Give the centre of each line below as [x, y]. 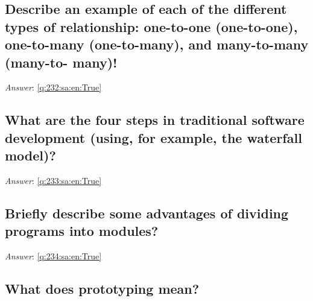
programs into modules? [82, 231]
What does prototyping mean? [102, 289]
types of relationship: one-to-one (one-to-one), [151, 26]
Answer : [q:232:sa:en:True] [53, 87]
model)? [30, 155]
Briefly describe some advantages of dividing [147, 213]
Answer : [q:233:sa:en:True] [53, 180]
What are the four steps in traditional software [155, 120]
